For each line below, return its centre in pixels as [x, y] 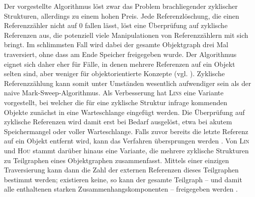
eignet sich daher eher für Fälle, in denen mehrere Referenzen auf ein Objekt [120, 64]
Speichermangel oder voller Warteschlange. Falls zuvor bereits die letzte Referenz [126, 131]
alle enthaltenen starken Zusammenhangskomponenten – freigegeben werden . [121, 189]
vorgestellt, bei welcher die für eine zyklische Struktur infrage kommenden [116, 102]
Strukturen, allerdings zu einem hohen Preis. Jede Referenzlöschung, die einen [122, 15]
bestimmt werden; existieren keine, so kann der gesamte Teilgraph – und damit [123, 179]
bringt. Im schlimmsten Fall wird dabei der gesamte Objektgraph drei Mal [116, 44]
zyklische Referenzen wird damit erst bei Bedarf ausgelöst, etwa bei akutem [118, 122]
